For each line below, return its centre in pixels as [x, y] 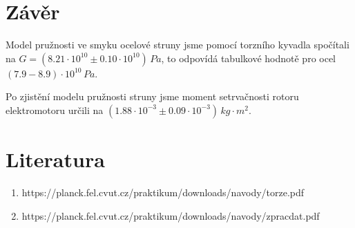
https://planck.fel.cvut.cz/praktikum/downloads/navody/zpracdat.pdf [171, 215]
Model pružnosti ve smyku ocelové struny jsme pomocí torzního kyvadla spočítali [177, 45]
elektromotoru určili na [55, 110]
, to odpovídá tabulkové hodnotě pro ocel [249, 58]
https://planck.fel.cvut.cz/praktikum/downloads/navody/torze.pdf [163, 192]
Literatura [55, 159]
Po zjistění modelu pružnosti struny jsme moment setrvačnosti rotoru [152, 96]
